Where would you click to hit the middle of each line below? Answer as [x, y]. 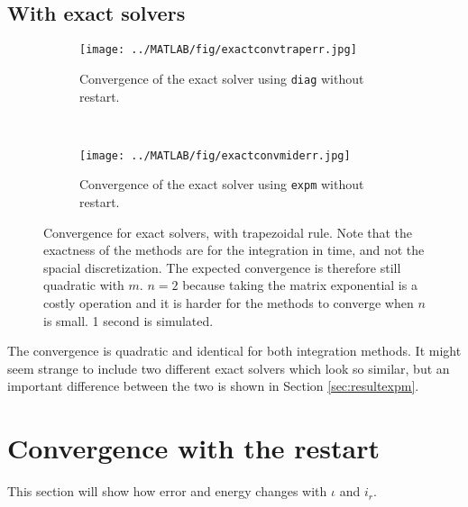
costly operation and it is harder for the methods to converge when [229, 302]
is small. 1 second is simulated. [128, 320]
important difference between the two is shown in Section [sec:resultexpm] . [213, 386]
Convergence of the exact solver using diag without [222, 78]
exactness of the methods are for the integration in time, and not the [234, 250]
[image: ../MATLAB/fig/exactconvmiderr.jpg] [215, 155]
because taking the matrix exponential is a [300, 285]
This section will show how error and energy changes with [167, 491]
